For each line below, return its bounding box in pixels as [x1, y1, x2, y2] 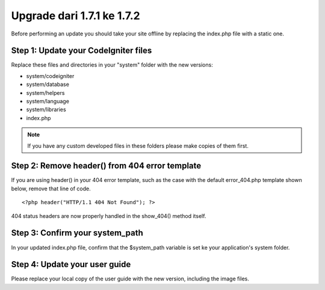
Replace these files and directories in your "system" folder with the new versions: [11, 61, 213, 68]
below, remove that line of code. [11, 185, 91, 192]
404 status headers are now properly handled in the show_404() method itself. [11, 212, 206, 219]
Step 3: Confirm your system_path [11, 228, 144, 238]
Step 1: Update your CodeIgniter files [11, 46, 152, 56]
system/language [26, 98, 69, 105]
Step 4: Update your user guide [11, 259, 131, 270]
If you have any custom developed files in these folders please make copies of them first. [27, 142, 249, 150]
